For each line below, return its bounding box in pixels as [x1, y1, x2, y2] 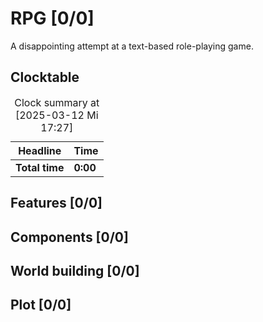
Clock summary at [14, 95, 100, 109]
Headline [18, 143, 62, 157]
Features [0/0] [10, 195, 103, 212]
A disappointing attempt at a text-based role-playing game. [10, 40, 254, 52]
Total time [15, 160, 65, 174]
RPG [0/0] [10, 7, 95, 30]
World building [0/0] [10, 262, 140, 279]
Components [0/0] [10, 228, 129, 246]
